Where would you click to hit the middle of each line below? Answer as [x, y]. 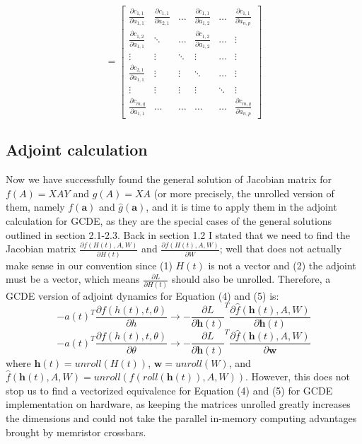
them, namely [35, 207]
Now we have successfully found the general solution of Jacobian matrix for [169, 179]
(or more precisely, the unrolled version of [244, 193]
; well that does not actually [281, 249]
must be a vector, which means [73, 279]
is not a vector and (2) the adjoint [282, 265]
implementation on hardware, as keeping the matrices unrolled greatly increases [178, 404]
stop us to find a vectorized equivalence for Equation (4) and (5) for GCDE [169, 390]
